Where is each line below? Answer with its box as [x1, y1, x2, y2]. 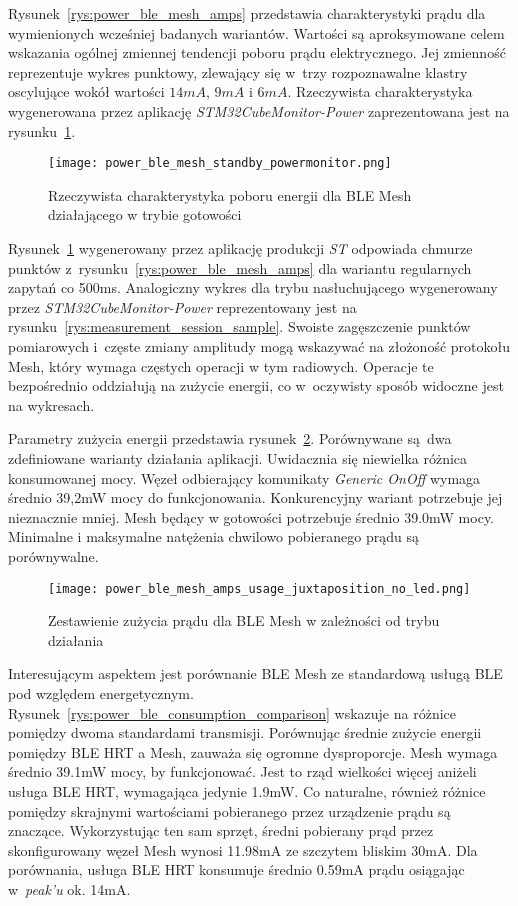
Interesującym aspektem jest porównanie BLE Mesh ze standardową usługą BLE [8, 663, 503, 684]
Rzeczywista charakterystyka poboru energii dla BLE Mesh [48, 184, 412, 205]
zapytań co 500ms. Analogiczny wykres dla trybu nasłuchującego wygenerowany [8, 277, 498, 298]
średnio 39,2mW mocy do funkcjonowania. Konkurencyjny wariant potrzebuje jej [8, 487, 503, 508]
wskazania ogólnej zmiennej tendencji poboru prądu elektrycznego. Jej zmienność [8, 42, 506, 63]
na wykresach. [8, 394, 95, 415]
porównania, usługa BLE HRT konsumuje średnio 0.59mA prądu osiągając [8, 859, 465, 880]
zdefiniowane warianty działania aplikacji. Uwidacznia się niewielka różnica [8, 447, 468, 468]
